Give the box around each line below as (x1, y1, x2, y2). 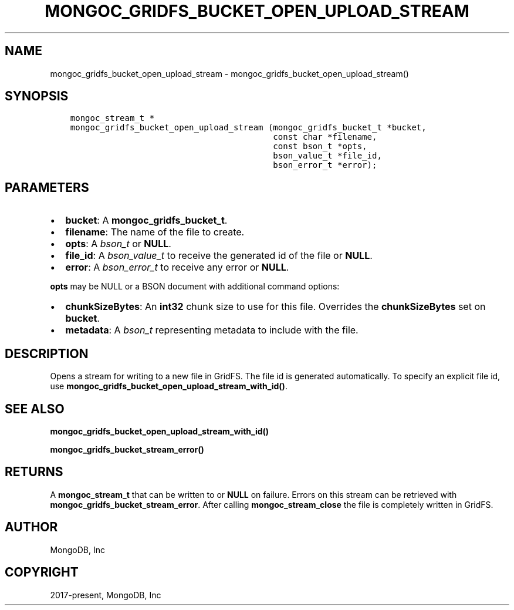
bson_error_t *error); (273, 160, 377, 170)
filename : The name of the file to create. (65, 226, 245, 238)
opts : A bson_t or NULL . (65, 238, 171, 250)
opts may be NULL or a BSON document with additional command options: (50, 281, 340, 292)
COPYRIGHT (5, 565, 79, 580)
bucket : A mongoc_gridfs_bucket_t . (65, 214, 228, 227)
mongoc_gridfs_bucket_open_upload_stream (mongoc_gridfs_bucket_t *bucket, (70, 123, 427, 133)
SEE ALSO (5, 401, 65, 416)
